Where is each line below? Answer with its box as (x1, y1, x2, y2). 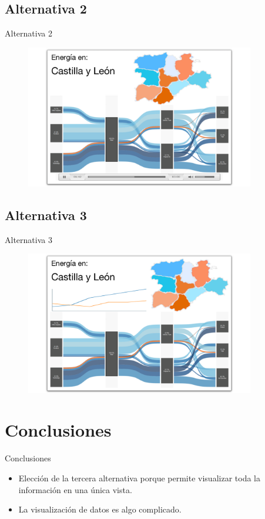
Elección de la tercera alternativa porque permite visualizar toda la (18, 471, 260, 484)
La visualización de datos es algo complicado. (18, 503, 182, 515)
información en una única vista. (18, 483, 132, 495)
